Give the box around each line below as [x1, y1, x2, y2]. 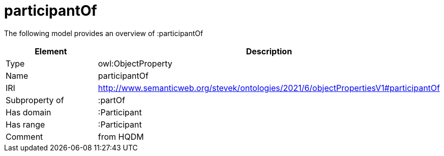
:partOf [98, 95, 126, 105]
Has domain [6, 107, 51, 117]
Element [35, 46, 67, 56]
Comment [6, 131, 43, 142]
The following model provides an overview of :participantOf [4, 28, 203, 38]
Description [246, 46, 292, 56]
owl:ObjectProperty [98, 58, 172, 69]
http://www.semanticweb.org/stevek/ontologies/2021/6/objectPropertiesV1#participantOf [98, 82, 440, 93]
